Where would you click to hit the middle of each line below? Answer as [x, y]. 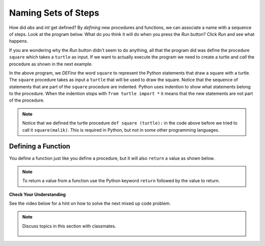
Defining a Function [40, 147]
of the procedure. [27, 100]
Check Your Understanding [37, 194]
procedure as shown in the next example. [51, 64]
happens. [19, 41]
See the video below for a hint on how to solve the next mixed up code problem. [90, 203]
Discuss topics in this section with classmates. [69, 226]
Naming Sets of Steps [54, 13]
